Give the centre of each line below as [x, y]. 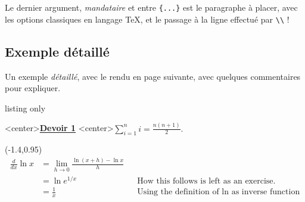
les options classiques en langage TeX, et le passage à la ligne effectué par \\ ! [147, 19]
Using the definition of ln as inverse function [219, 192]
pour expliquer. [33, 88]
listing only [25, 108]
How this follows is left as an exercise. [206, 181]
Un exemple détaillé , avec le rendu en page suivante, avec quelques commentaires [153, 76]
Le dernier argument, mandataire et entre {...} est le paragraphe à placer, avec [151, 7]
